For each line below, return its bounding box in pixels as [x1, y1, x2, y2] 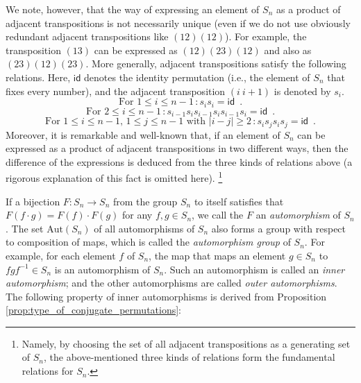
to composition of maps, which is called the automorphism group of [6, 235, 291, 249]
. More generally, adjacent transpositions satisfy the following [85, 56, 346, 71]
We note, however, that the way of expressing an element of [6, 2, 260, 16]
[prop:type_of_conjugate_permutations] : [6, 303, 182, 317]
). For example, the [225, 29, 307, 44]
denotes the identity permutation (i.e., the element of [84, 69, 310, 84]
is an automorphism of [54, 262, 151, 276]
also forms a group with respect [211, 221, 346, 235]
